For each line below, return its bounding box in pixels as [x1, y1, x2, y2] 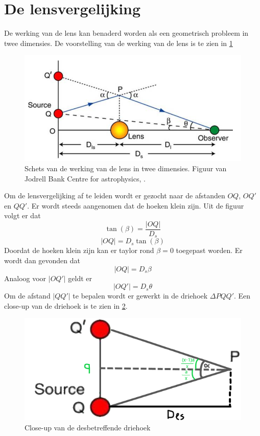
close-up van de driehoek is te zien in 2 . [4, 300, 128, 311]
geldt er [68, 272, 92, 283]
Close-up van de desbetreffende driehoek [25, 422, 151, 432]
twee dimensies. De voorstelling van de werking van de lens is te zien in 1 [4, 37, 233, 48]
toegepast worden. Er [176, 245, 243, 256]
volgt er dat [4, 210, 41, 221]
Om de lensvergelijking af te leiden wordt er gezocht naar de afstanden [4, 190, 225, 201]
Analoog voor [4, 272, 46, 283]
